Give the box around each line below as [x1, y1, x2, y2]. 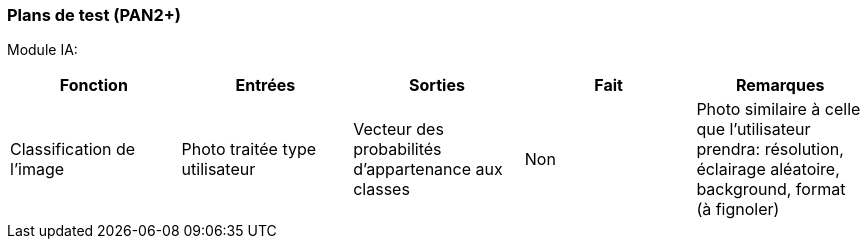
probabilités [353, 139, 442, 160]
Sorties [409, 75, 465, 96]
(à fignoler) [696, 199, 780, 220]
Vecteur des [353, 119, 444, 140]
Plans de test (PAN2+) [7, 5, 181, 25]
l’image [10, 159, 65, 180]
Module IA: [7, 41, 78, 59]
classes [353, 179, 410, 200]
